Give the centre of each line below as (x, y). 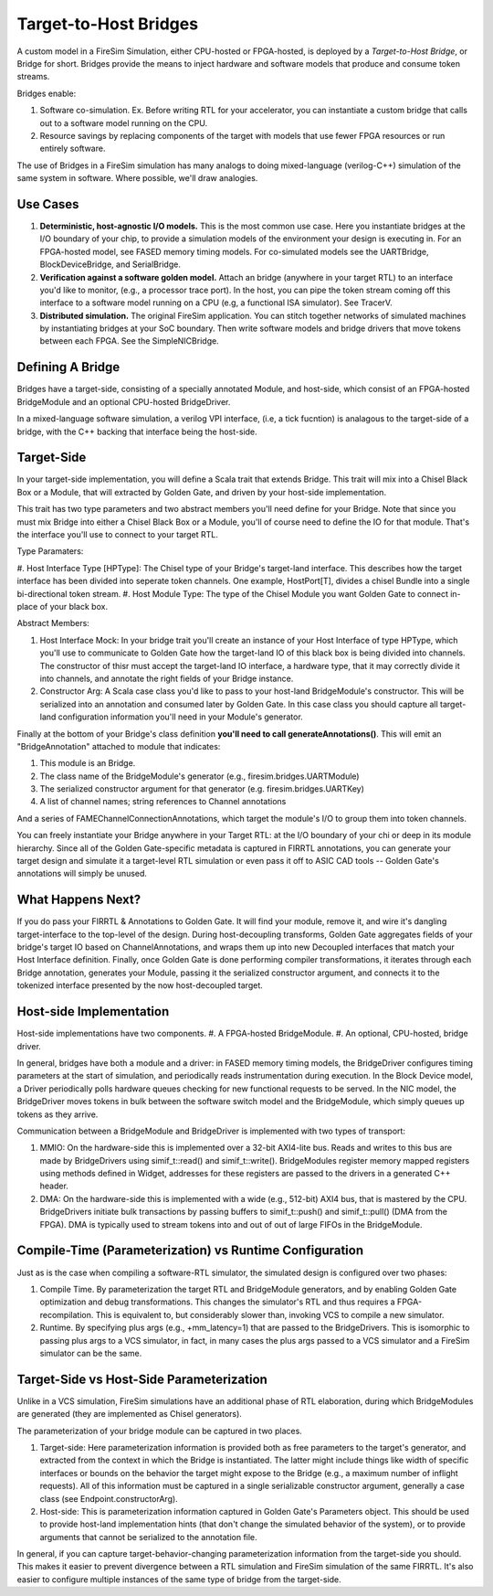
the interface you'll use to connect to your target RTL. (118, 535)
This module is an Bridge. (88, 763)
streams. (33, 77)
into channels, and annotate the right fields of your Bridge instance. (167, 678)
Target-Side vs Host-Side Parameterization (142, 1379)
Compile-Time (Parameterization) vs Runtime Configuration (190, 1251)
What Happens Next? (79, 900)
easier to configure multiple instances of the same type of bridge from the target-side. (179, 1579)
